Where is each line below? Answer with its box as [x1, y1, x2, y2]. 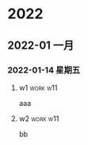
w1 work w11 [18, 83, 58, 92]
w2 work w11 [18, 113, 59, 123]
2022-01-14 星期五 [7, 65, 81, 76]
